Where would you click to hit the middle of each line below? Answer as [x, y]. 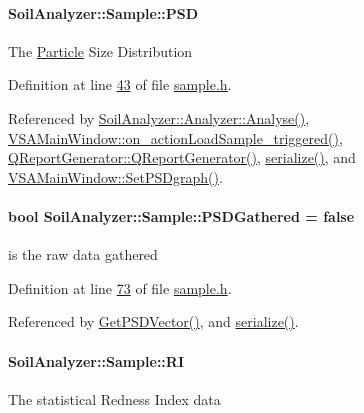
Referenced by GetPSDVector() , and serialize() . [153, 321]
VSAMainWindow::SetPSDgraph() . [115, 176]
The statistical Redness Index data [114, 398]
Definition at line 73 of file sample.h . [120, 287]
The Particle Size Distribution [100, 50]
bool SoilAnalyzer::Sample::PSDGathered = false [181, 215]
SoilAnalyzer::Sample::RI [96, 360]
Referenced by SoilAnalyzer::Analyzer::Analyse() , [159, 117]
